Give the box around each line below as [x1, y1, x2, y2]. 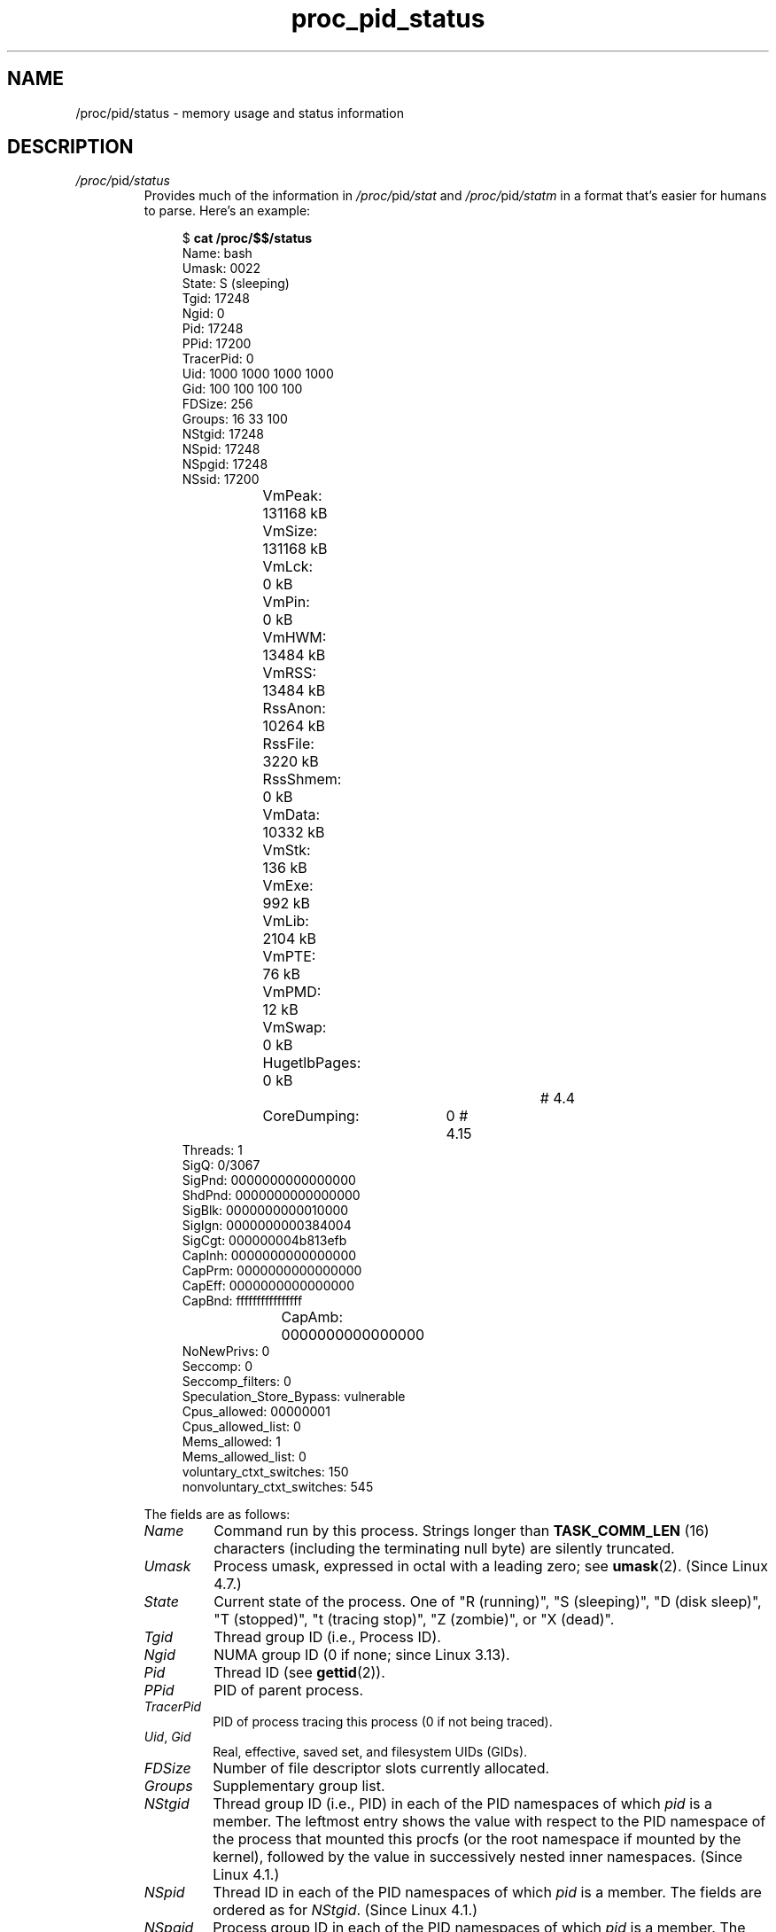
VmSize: [262, 522, 318, 541]
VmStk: [262, 841, 311, 860]
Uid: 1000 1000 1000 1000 [182, 366, 334, 382]
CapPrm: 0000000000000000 [182, 1263, 362, 1279]
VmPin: [262, 593, 310, 612]
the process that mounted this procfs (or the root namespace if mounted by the [213, 1830, 741, 1849]
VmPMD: [262, 983, 322, 1001]
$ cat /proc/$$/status [182, 230, 313, 246]
